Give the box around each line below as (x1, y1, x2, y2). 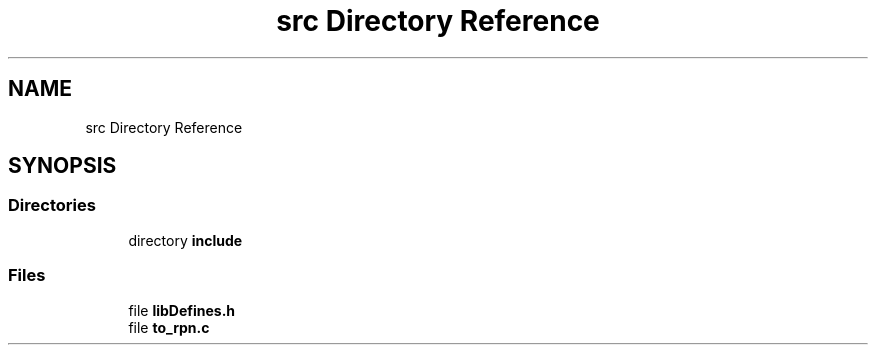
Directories (8, 195, 96, 216)
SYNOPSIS (8, 153, 117, 179)
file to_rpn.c (128, 318, 210, 336)
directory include (128, 231, 243, 249)
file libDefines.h (128, 301, 236, 319)
